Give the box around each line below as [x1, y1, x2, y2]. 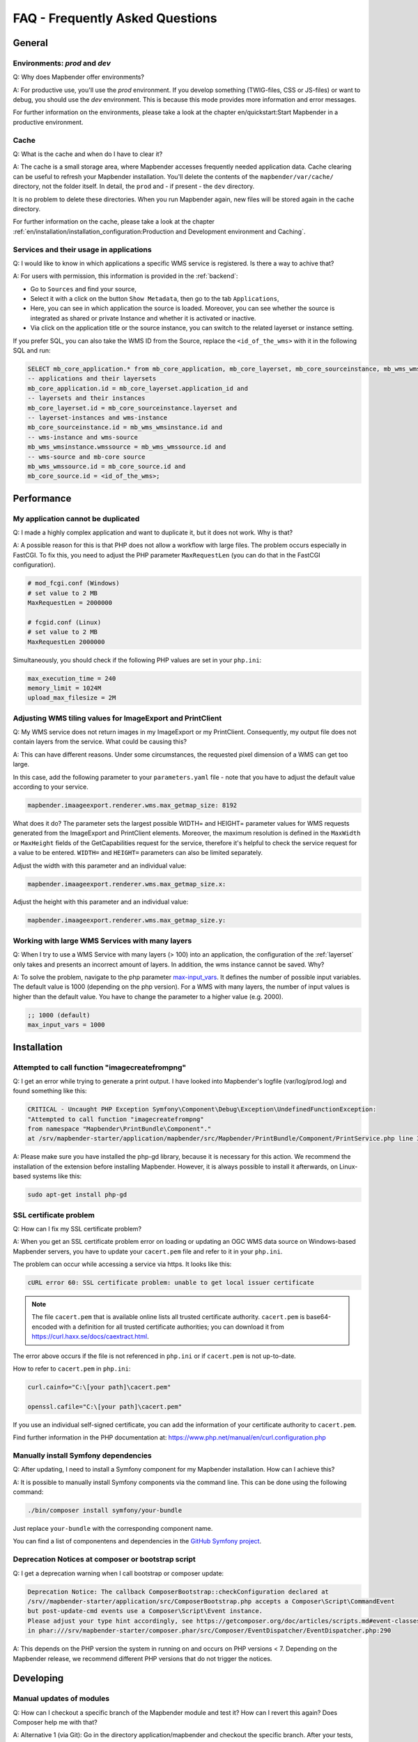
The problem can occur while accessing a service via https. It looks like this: [13, 1260, 232, 1268]
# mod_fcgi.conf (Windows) [27, 579, 120, 587]
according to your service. [13, 783, 88, 791]
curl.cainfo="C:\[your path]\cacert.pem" [27, 1383, 171, 1391]
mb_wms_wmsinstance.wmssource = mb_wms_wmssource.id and [27, 443, 226, 451]
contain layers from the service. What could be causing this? [13, 737, 187, 746]
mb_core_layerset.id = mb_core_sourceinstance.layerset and [27, 404, 238, 412]
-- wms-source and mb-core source [27, 453, 146, 461]
